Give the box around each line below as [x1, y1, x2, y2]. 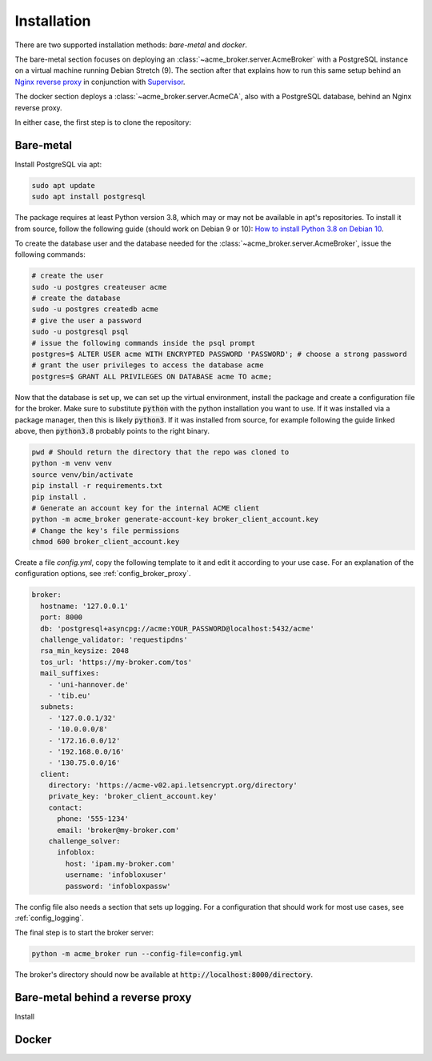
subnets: [40, 703, 74, 711]
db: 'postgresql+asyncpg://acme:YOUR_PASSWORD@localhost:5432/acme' [40, 624, 315, 633]
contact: [48, 803, 83, 812]
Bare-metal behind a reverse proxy [14, 991, 192, 1004]
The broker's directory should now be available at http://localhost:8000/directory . [14, 970, 314, 979]
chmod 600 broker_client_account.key [31, 537, 180, 547]
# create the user [31, 271, 104, 280]
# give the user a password [31, 316, 142, 325]
